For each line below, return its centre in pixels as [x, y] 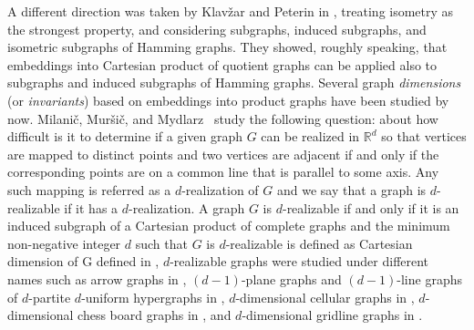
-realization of [220, 189]
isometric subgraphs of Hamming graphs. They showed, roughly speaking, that [227, 47]
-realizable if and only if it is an [371, 207]
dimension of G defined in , [83, 261]
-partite [50, 297]
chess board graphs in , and [155, 315]
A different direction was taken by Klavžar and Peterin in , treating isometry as [231, 11]
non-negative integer [64, 243]
